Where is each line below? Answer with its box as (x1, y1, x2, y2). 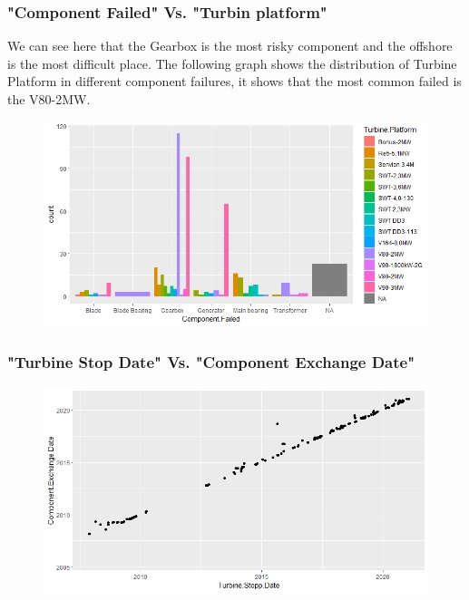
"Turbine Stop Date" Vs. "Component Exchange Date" (7, 350, 415, 373)
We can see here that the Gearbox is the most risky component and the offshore (7, 36, 453, 55)
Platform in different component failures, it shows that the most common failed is (7, 72, 462, 91)
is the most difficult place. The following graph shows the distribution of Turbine (7, 53, 457, 73)
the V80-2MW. (7, 90, 91, 108)
